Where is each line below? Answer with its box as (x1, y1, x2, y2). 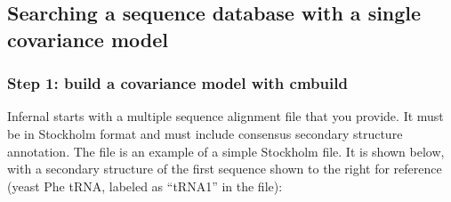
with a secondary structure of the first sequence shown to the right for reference (7, 159, 442, 178)
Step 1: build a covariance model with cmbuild (7, 72, 348, 94)
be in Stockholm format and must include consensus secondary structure (7, 124, 403, 142)
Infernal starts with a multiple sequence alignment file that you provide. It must (7, 107, 444, 125)
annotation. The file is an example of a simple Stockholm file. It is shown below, (7, 141, 445, 160)
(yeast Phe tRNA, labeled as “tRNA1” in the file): (7, 176, 283, 195)
